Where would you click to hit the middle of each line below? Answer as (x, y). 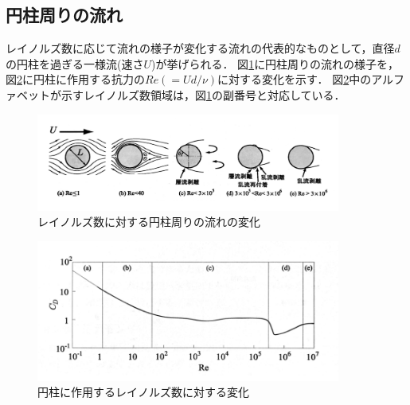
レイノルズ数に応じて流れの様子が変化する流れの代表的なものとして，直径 (200, 48)
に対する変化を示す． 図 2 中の (295, 79)
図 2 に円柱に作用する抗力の (75, 79)
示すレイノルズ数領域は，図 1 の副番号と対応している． (203, 94)
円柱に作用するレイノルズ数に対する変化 (143, 392)
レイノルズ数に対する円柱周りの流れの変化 (149, 222)
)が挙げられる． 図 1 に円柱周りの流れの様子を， (275, 63)
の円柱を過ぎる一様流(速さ (75, 63)
